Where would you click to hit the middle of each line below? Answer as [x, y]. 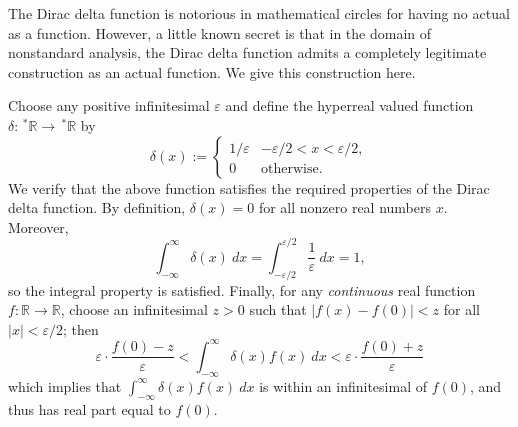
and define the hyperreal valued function [349, 105]
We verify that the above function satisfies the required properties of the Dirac [249, 187]
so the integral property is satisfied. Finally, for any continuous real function [242, 289]
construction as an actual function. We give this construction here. [212, 71]
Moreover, [38, 226]
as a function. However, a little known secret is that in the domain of [220, 32]
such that [278, 309]
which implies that [65, 385]
